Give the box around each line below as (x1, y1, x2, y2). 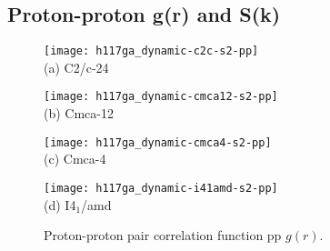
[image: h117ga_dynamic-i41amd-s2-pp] (44, 181, 278, 195)
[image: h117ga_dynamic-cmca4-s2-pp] (44, 136, 272, 149)
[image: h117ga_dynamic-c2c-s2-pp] (44, 45, 259, 58)
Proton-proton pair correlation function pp (44, 226, 282, 245)
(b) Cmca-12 (44, 104, 114, 123)
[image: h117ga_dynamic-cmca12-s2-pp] (44, 90, 278, 104)
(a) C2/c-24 (44, 57, 109, 76)
